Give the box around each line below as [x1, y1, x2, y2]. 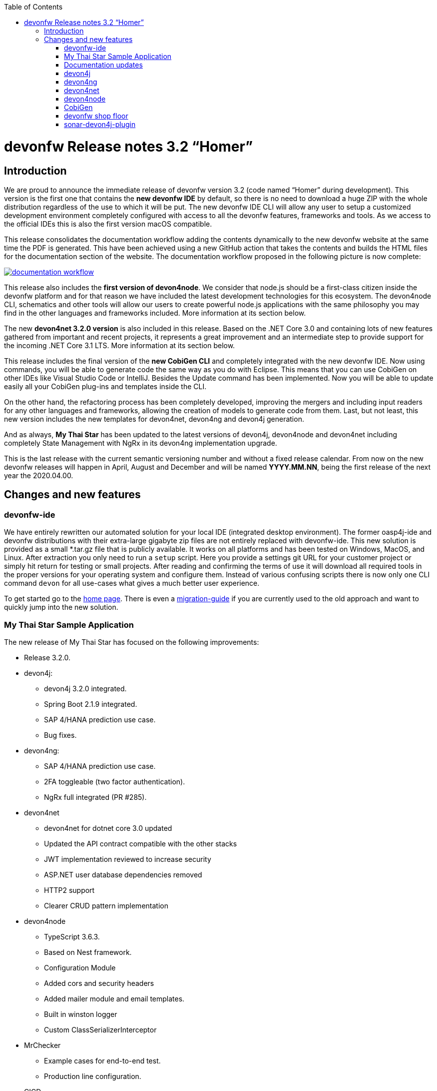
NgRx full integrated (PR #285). [44, 792, 147, 801]
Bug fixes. [44, 730, 77, 739]
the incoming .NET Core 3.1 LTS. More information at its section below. [4, 341, 235, 350]
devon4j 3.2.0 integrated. [44, 684, 127, 693]
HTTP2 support [44, 885, 95, 894]
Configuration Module [44, 963, 116, 972]
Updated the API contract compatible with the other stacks [44, 839, 237, 848]
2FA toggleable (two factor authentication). [44, 777, 185, 786]
